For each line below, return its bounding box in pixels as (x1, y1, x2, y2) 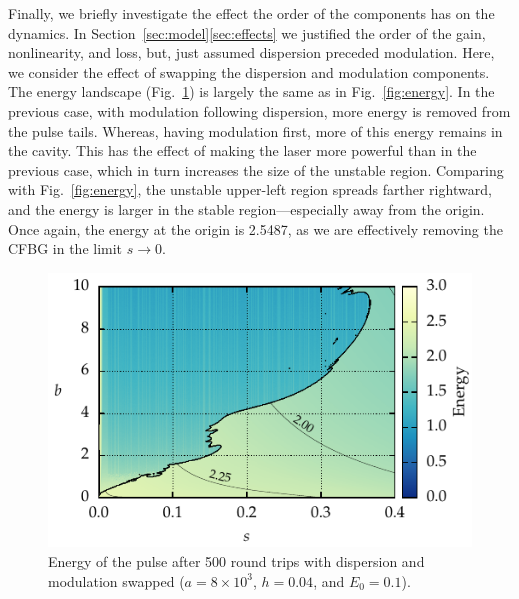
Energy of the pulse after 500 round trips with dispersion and (48, 551, 425, 572)
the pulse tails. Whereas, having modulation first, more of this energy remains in (8, 120, 503, 141)
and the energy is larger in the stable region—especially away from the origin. (8, 198, 485, 219)
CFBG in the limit (8, 238, 123, 259)
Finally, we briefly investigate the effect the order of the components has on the (8, 3, 495, 23)
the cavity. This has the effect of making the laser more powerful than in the (8, 140, 477, 161)
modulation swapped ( (48, 570, 185, 591)
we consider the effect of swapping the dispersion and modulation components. (8, 61, 490, 82)
